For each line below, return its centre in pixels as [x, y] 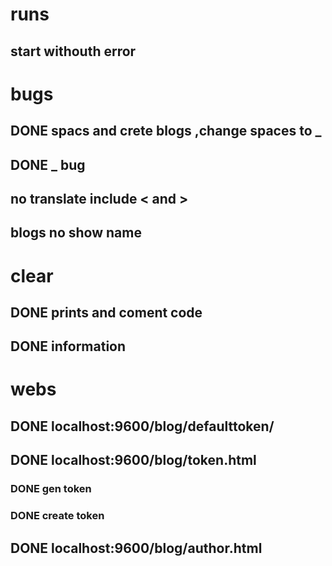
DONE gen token [51, 489]
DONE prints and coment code [106, 312]
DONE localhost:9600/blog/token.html [133, 460]
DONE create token [57, 516]
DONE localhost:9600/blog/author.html [136, 548]
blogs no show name [76, 233]
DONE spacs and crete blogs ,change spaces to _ [166, 131]
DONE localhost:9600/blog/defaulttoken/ [142, 426]
